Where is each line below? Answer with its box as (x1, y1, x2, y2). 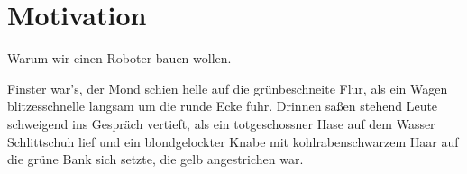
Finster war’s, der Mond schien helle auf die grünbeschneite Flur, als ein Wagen (7, 78, 448, 97)
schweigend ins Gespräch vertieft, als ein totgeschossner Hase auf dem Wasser (7, 114, 435, 133)
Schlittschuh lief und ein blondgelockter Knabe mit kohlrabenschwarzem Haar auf (7, 132, 459, 151)
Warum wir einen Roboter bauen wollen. (7, 49, 232, 68)
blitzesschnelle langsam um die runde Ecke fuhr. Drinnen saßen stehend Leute (7, 96, 438, 115)
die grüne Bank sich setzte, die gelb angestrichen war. (7, 150, 304, 169)
